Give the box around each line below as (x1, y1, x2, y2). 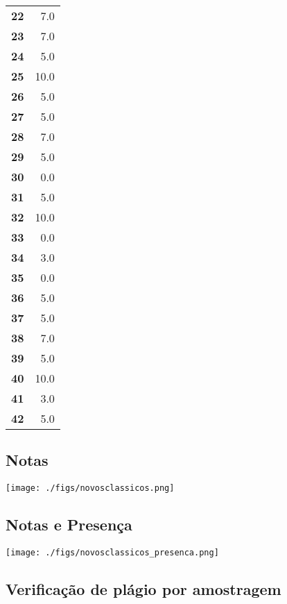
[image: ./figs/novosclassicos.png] (6, 483, 175, 494)
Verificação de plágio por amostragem (6, 578, 281, 600)
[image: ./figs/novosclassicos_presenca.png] (6, 548, 219, 558)
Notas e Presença (6, 514, 132, 535)
